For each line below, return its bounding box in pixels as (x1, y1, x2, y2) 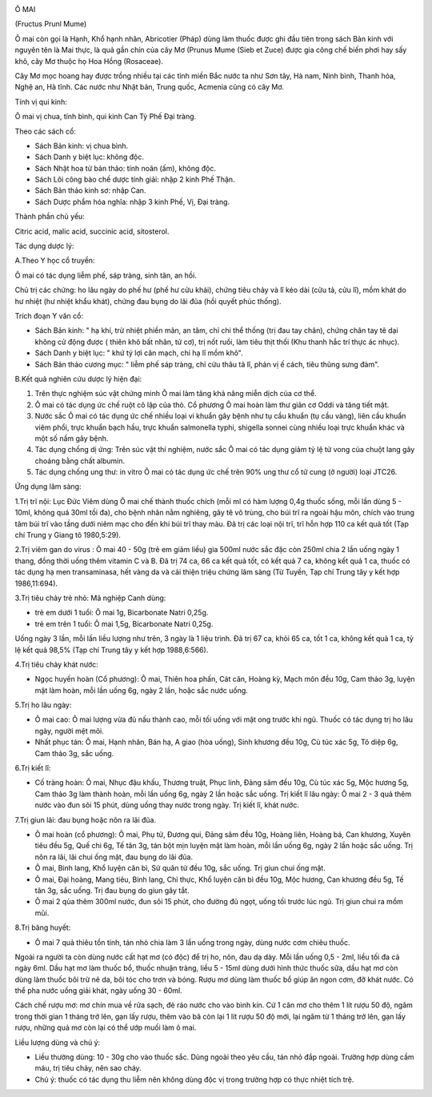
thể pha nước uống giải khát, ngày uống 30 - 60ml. (14, 986, 183, 995)
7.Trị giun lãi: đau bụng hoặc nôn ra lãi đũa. (14, 815, 156, 824)
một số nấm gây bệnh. (34, 433, 109, 443)
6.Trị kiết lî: (14, 763, 51, 773)
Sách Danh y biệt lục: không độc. (34, 152, 144, 162)
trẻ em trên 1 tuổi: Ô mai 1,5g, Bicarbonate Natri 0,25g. (34, 619, 214, 628)
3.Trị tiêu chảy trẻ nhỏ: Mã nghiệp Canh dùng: (14, 593, 166, 603)
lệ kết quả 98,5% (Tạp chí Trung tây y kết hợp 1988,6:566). (14, 645, 209, 655)
